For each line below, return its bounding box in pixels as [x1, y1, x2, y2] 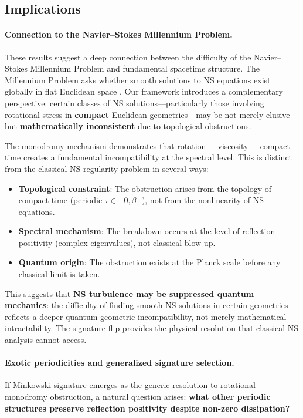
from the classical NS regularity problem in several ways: [5, 162, 209, 174]
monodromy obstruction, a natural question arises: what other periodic [5, 390, 271, 403]
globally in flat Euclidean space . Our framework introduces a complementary [5, 85, 284, 97]
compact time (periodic [18, 194, 103, 206]
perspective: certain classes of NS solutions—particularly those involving [5, 96, 264, 109]
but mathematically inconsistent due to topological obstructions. [5, 120, 251, 132]
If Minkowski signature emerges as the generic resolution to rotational [5, 379, 256, 391]
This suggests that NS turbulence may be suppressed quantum [5, 287, 254, 299]
